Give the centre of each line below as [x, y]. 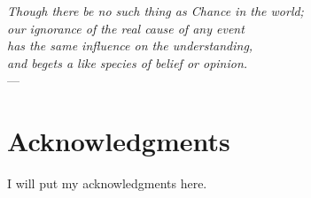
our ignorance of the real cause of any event [126, 28]
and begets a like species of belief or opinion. [128, 62]
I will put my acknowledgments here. [107, 183]
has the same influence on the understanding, [130, 46]
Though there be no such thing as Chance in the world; [155, 11]
